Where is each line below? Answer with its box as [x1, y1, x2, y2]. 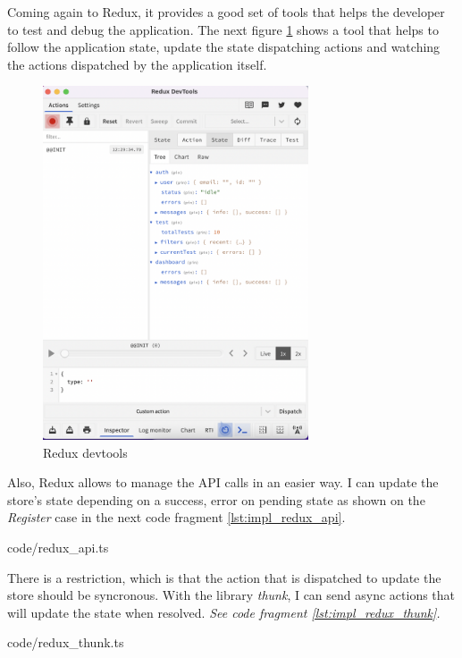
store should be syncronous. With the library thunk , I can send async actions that [7, 586, 456, 604]
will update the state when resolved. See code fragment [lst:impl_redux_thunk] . [7, 603, 441, 621]
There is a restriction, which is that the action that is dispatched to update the [7, 568, 441, 586]
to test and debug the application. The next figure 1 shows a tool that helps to [7, 20, 439, 38]
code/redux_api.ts [7, 538, 109, 557]
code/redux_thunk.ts [7, 633, 124, 652]
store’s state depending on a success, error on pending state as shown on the [7, 490, 425, 509]
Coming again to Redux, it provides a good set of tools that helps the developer [7, 3, 445, 21]
